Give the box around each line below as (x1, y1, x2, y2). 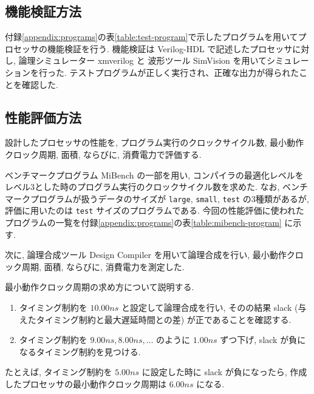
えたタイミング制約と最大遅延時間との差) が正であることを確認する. (19, 313, 292, 325)
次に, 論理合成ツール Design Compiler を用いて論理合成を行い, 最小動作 (5, 248, 287, 261)
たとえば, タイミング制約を (5, 365, 112, 378)
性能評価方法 (5, 107, 81, 126)
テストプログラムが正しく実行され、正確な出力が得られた (69, 66, 299, 78)
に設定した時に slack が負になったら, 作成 (142, 365, 307, 378)
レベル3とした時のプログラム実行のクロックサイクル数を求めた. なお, (5, 180, 280, 193)
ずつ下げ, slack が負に (220, 333, 306, 346)
